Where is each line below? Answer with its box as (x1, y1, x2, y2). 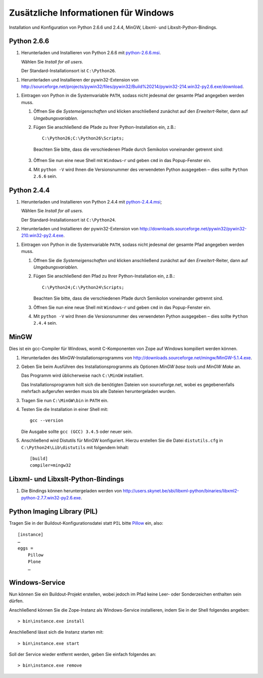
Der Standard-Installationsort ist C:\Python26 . (21, 68, 116, 74)
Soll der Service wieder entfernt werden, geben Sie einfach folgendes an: (9, 652, 157, 657)
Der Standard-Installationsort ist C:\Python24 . (21, 217, 116, 223)
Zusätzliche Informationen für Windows (9, 7, 174, 18)
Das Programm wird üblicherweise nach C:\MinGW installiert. (21, 372, 144, 378)
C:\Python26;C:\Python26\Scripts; (42, 136, 124, 141)
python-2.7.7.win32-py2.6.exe (21, 494, 81, 500)
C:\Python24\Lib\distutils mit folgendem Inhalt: (21, 444, 129, 450)
